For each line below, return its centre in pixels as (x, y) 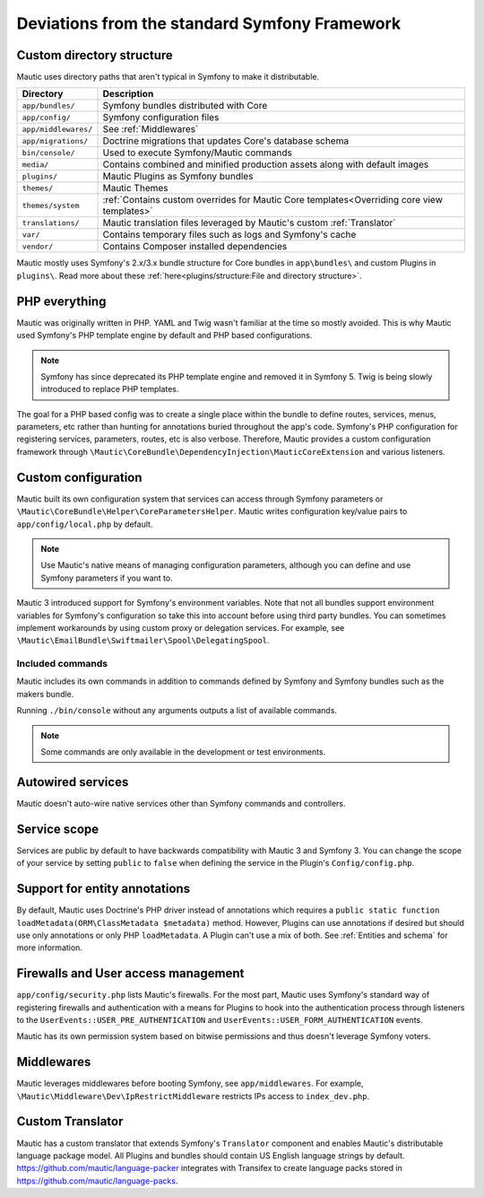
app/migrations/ (55, 140)
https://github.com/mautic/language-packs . (97, 1181)
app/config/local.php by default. (85, 524)
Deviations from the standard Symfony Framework (209, 23)
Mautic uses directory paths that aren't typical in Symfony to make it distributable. (168, 77)
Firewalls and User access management (130, 974)
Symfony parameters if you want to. (107, 578)
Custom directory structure (95, 55)
